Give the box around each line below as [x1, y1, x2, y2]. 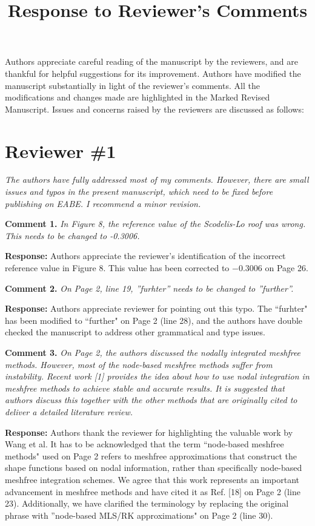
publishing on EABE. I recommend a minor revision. [5, 197, 201, 209]
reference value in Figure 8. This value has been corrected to [5, 261, 230, 274]
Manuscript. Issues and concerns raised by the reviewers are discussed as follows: [5, 102, 304, 115]
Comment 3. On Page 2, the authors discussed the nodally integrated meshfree [5, 346, 301, 358]
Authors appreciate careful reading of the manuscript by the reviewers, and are [5, 55, 298, 68]
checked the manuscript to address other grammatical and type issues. [5, 326, 265, 338]
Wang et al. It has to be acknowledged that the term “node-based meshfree [5, 438, 284, 450]
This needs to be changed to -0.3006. [5, 229, 140, 242]
